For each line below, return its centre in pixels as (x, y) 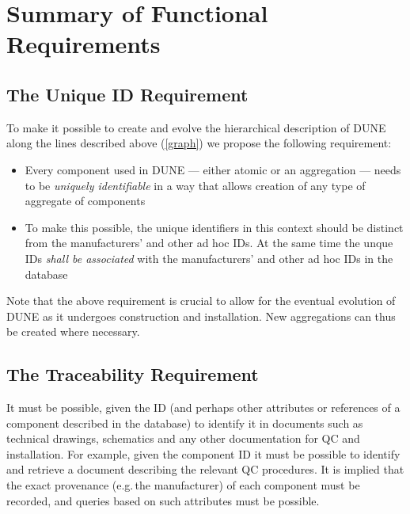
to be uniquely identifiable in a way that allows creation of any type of (195, 185)
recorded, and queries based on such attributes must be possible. (163, 500)
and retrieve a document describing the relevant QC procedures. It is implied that (205, 469)
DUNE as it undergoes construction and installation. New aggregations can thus (201, 316)
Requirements (84, 44)
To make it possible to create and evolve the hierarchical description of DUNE (196, 127)
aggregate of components (85, 201)
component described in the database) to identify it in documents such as (185, 423)
